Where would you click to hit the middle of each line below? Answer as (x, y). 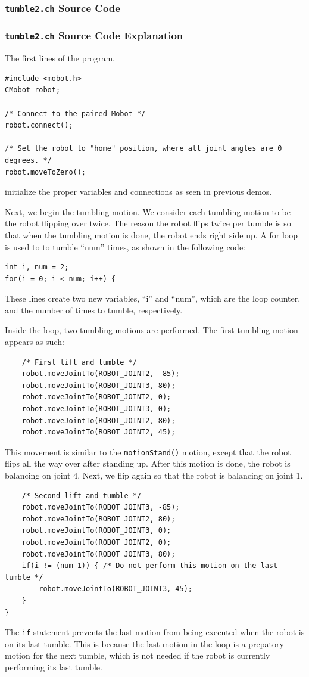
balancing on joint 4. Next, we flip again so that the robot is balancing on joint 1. (154, 475)
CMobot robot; (33, 90)
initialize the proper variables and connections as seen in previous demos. (138, 192)
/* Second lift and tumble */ (82, 496)
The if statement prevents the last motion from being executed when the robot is (155, 632)
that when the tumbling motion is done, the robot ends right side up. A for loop (151, 235)
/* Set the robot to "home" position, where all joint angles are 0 (143, 149)
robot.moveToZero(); (46, 172)
